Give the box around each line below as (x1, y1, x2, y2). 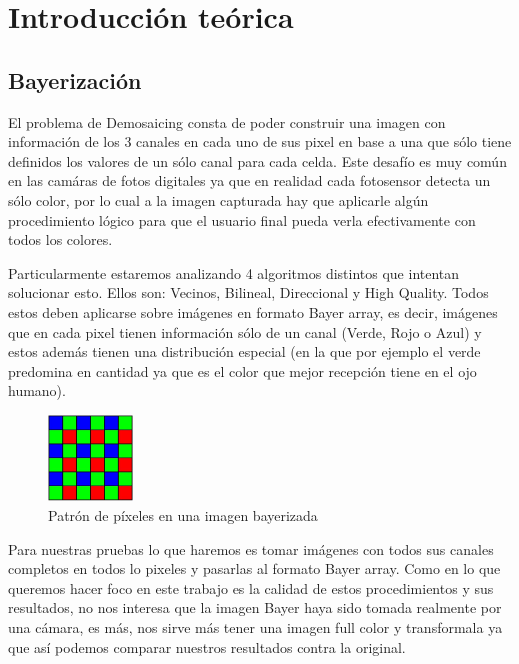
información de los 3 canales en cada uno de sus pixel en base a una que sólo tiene (8, 131, 512, 152)
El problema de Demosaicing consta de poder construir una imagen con (8, 111, 446, 132)
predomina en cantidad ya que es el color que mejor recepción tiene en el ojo (8, 360, 477, 381)
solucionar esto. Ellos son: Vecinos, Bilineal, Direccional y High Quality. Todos (8, 282, 489, 303)
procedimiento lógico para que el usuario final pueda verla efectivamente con (8, 209, 476, 230)
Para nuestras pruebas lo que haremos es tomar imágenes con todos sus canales (8, 538, 494, 559)
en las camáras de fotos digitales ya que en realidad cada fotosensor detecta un (8, 170, 491, 191)
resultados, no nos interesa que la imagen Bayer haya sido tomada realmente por (8, 597, 502, 618)
